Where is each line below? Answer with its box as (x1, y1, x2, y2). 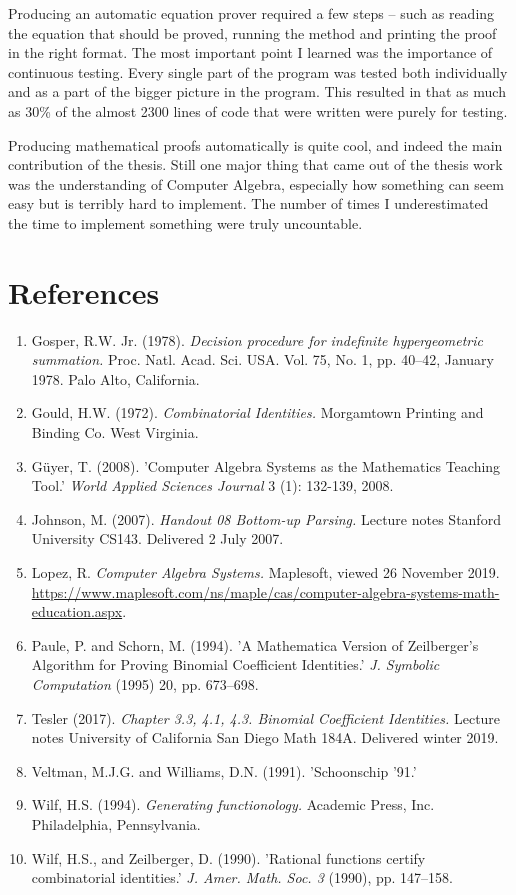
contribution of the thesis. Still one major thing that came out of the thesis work (8, 154, 503, 175)
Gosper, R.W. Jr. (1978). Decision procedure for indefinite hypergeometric (31, 329, 484, 350)
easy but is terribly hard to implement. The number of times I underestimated (8, 193, 489, 214)
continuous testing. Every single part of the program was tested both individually (8, 61, 508, 82)
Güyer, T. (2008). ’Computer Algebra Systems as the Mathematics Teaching (31, 455, 501, 476)
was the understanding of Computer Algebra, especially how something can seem (8, 173, 504, 194)
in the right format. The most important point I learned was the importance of (8, 42, 493, 63)
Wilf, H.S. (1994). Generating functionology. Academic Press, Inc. (31, 794, 435, 815)
